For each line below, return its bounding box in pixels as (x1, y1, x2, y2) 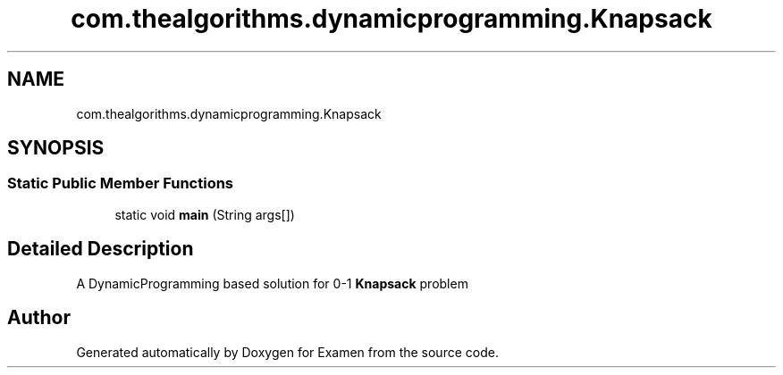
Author (7, 306, 71, 329)
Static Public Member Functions (7, 174, 234, 193)
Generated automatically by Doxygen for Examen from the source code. (76, 344, 499, 360)
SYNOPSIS (7, 137, 105, 160)
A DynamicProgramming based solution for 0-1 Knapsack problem (76, 275, 468, 291)
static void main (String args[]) (114, 206, 295, 222)
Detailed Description (7, 237, 194, 261)
